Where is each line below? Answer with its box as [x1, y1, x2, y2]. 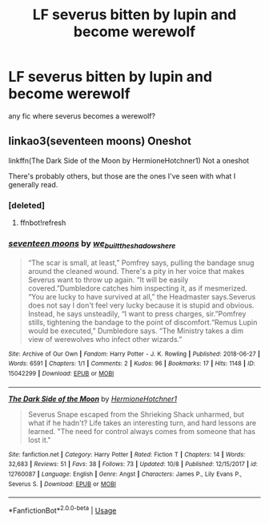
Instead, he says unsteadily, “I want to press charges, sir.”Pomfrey [27, 308, 247, 318]
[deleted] [8, 199, 46, 211]
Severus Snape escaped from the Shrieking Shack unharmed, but [27, 409, 245, 419]
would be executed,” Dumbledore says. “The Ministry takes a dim [27, 326, 244, 336]
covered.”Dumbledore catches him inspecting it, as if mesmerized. [27, 283, 248, 293]
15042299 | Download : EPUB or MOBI [8, 369, 114, 377]
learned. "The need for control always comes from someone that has [27, 426, 256, 436]
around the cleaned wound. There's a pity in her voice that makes [27, 266, 245, 276]
